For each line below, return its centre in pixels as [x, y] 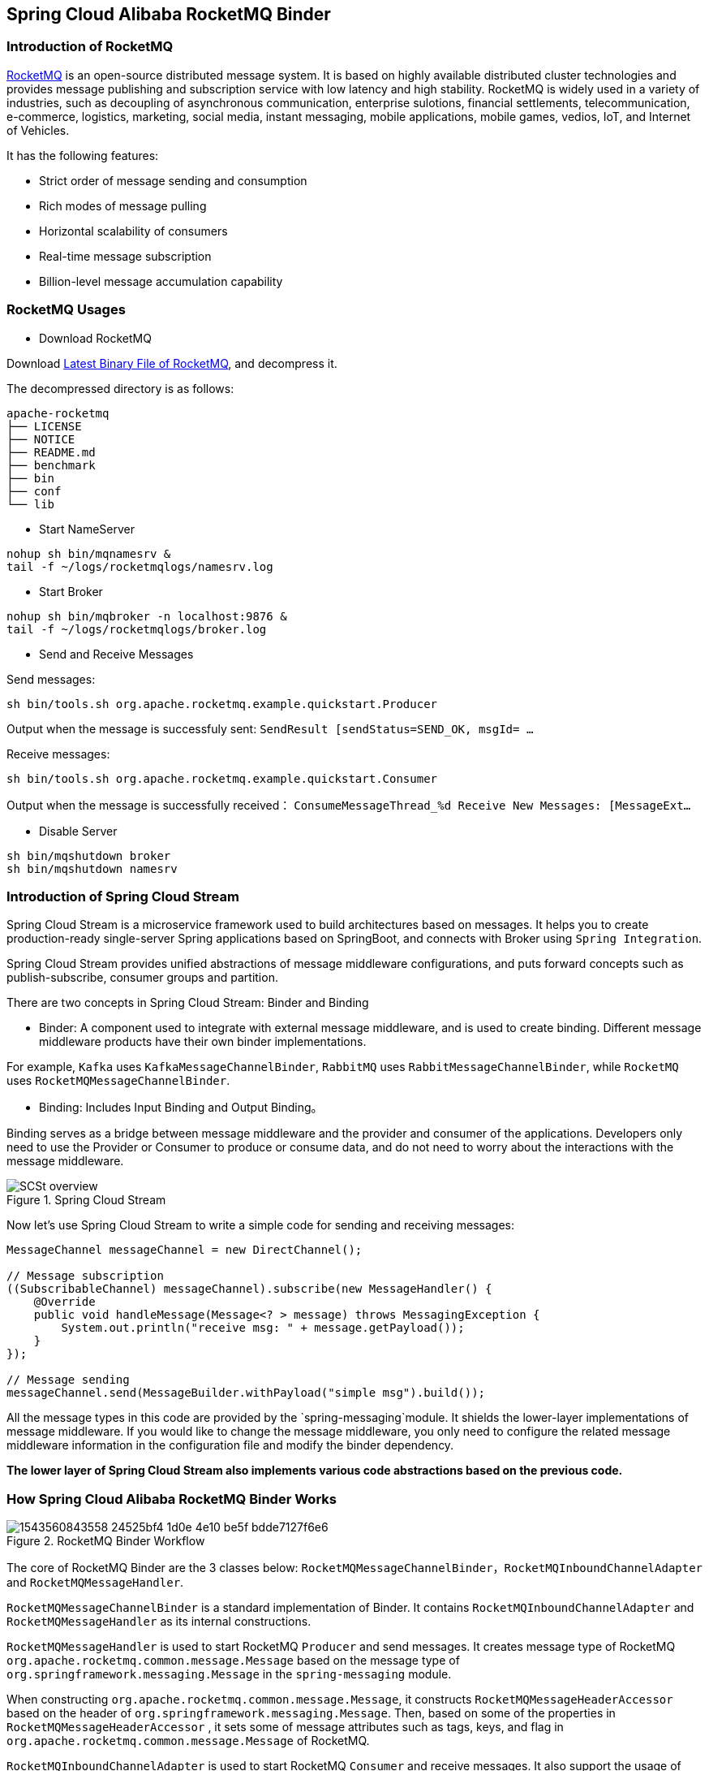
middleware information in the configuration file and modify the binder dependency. [230, 1445]
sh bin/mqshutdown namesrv [92, 868]
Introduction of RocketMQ [90, 47]
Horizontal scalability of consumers [133, 231]
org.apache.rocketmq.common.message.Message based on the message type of [233, 1661]
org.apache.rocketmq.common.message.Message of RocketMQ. [188, 1741]
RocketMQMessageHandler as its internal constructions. [159, 1622]
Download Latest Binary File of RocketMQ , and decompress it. [172, 363]
